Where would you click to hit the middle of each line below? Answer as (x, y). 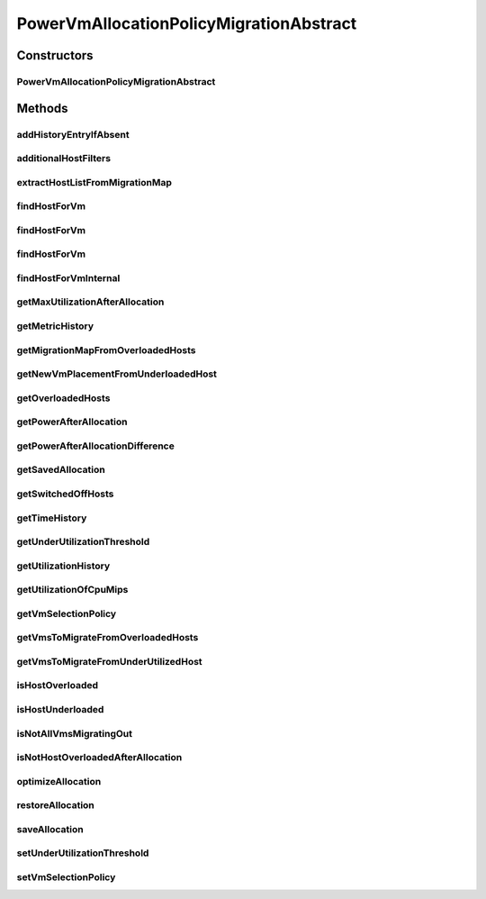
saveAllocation (50, 829)
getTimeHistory (52, 518)
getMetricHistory (55, 326)
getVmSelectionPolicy (67, 613)
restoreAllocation (55, 805)
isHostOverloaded (58, 686)
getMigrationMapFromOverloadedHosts (106, 350)
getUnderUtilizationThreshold (83, 542)
